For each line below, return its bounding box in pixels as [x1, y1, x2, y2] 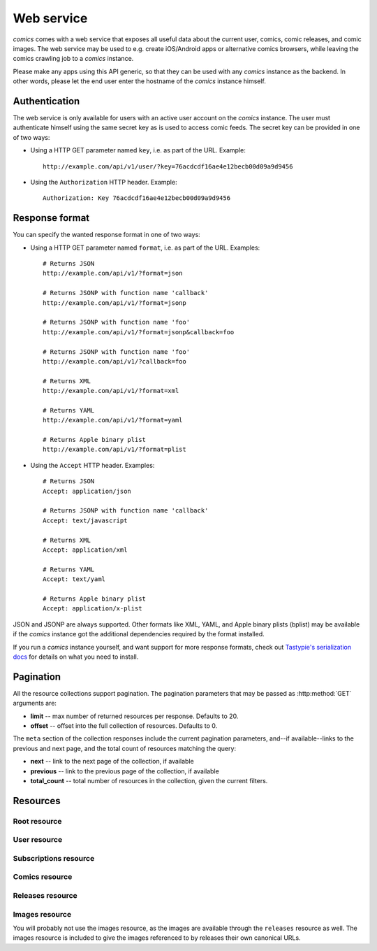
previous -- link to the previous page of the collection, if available [30, 766, 219, 775]
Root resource [13, 816, 62, 826]
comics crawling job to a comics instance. [13, 55, 134, 63]
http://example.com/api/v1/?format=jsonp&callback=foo [43, 328, 235, 336]
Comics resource [13, 872, 73, 882]
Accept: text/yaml [43, 575, 106, 583]
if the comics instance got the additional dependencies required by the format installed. [13, 630, 265, 638]
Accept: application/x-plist [43, 605, 142, 613]
